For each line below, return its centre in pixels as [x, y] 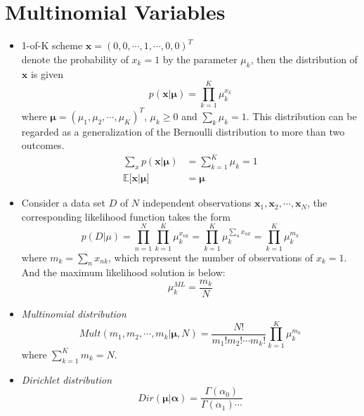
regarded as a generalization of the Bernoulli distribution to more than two [183, 131]
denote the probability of [75, 59]
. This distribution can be [301, 116]
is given [47, 73]
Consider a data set [63, 203]
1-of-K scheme [52, 45]
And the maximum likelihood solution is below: [123, 272]
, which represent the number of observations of [211, 257]
